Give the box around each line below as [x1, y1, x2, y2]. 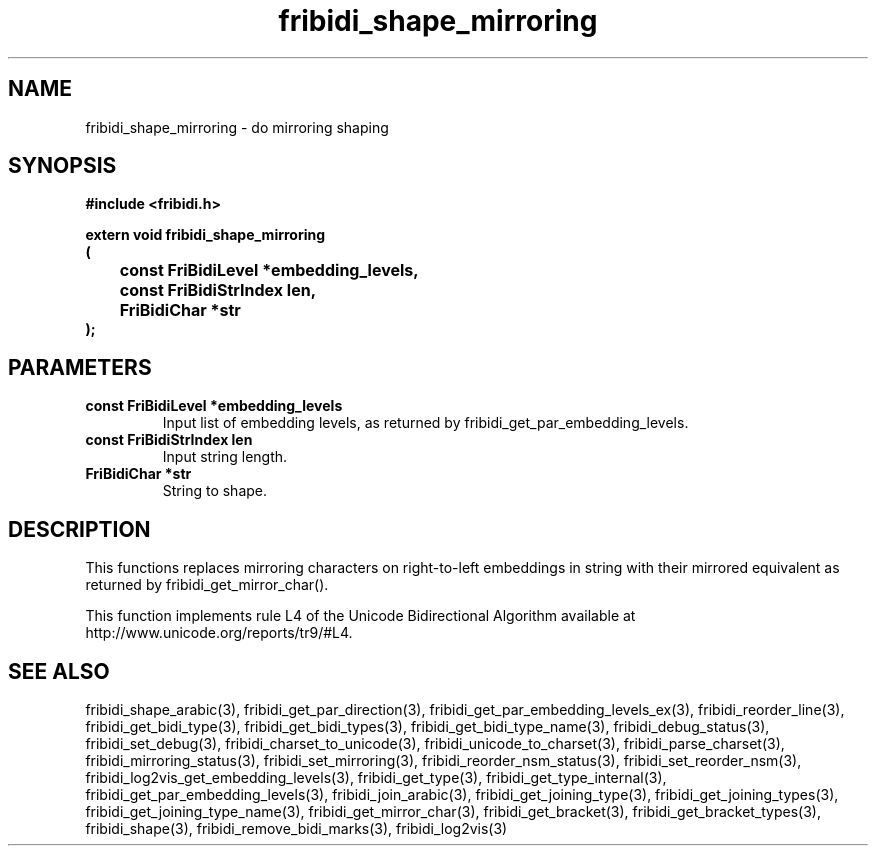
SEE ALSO [8, 658, 110, 684]
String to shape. [162, 482, 268, 500]
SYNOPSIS [8, 153, 117, 179]
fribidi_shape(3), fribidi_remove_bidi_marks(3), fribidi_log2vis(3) [85, 819, 508, 837]
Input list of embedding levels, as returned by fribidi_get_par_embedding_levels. [162, 414, 689, 432]
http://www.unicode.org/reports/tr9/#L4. [85, 624, 353, 642]
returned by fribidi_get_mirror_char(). [85, 576, 329, 594]
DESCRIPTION [8, 516, 151, 542]
